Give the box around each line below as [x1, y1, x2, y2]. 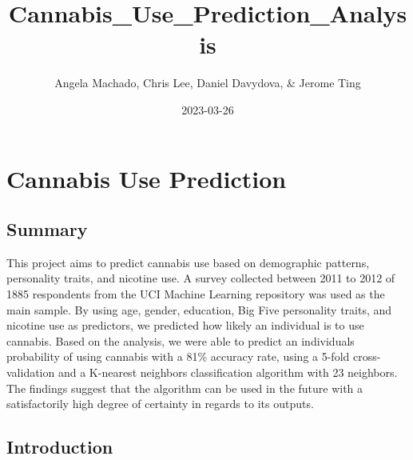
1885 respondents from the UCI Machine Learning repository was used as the [6, 286, 385, 302]
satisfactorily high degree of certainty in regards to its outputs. [6, 395, 314, 412]
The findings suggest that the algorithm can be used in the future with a [6, 379, 363, 396]
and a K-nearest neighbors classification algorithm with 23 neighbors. [58, 364, 398, 381]
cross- [352, 348, 381, 365]
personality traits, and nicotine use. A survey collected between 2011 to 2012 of [6, 270, 395, 286]
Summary [6, 217, 88, 242]
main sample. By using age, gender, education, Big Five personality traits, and [6, 301, 392, 318]
